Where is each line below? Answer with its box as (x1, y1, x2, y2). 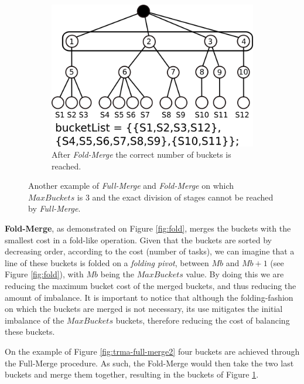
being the (100, 268, 134, 280)
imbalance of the (5, 314, 64, 326)
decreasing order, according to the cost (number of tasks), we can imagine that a (5, 245, 295, 257)
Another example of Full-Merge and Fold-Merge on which (28, 179, 234, 192)
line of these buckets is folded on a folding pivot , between (5, 256, 209, 269)
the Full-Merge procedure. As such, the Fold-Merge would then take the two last (5, 356, 294, 369)
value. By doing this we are (186, 268, 284, 280)
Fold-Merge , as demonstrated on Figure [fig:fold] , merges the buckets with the (5, 222, 291, 235)
